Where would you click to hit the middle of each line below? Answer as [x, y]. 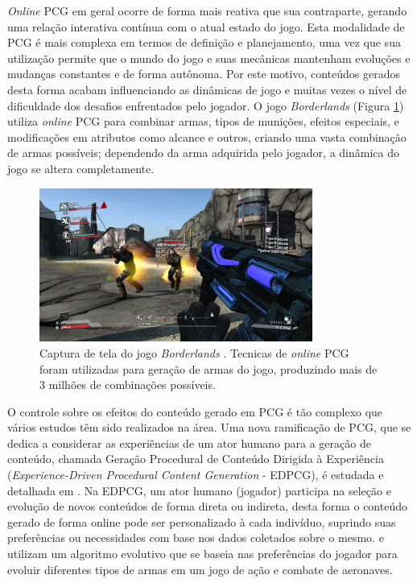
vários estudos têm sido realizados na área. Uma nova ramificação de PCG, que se [209, 427]
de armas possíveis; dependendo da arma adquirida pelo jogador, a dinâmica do [204, 153]
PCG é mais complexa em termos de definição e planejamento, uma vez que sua [204, 42]
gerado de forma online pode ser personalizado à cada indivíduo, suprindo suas [202, 521]
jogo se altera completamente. [81, 168]
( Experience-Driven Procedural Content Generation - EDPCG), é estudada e [196, 475]
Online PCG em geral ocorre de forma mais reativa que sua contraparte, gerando [207, 10]
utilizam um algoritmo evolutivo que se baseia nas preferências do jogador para [202, 554]
